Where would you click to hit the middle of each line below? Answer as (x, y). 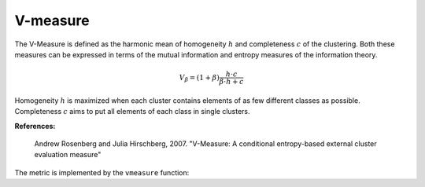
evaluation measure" (68, 155)
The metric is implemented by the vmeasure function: (102, 172)
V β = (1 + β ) (199, 79)
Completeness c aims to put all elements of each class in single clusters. (133, 112)
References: (35, 126)
